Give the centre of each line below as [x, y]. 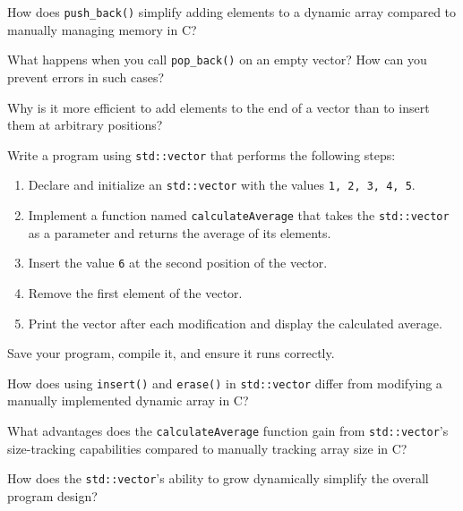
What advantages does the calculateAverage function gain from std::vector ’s [228, 430]
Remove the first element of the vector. [135, 292]
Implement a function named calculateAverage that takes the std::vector [239, 215]
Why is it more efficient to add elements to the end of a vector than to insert [219, 107]
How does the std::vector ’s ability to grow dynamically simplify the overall [218, 478]
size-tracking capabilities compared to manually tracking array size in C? [207, 448]
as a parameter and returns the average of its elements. [180, 232]
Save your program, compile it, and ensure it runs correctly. [171, 353]
